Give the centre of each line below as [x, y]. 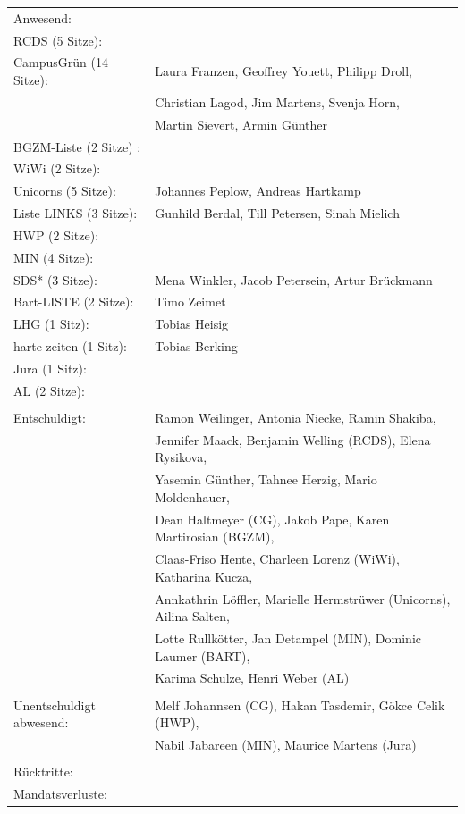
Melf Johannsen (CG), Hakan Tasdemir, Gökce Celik [300, 705]
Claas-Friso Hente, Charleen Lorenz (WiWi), [277, 559]
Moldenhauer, [192, 496]
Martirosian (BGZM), [215, 537]
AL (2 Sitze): [49, 390]
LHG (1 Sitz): [51, 324]
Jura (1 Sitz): [50, 368]
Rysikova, [181, 457]
